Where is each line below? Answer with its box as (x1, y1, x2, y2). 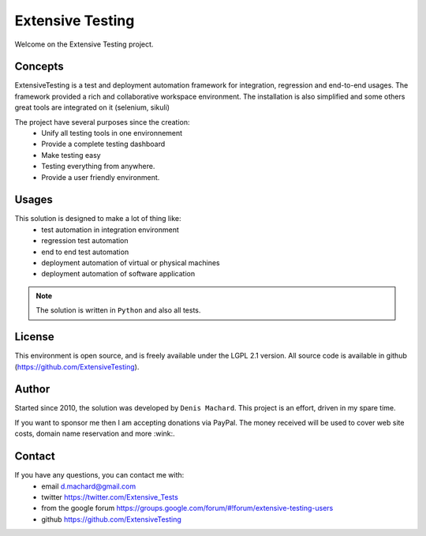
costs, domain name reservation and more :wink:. (14, 429, 175, 438)
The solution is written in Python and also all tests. (35, 305, 201, 315)
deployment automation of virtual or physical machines (41, 258, 220, 268)
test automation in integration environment (41, 225, 179, 234)
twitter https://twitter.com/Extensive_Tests (41, 492, 179, 501)
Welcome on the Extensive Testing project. (14, 39, 154, 49)
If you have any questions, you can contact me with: (14, 470, 185, 480)
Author (14, 383, 50, 396)
